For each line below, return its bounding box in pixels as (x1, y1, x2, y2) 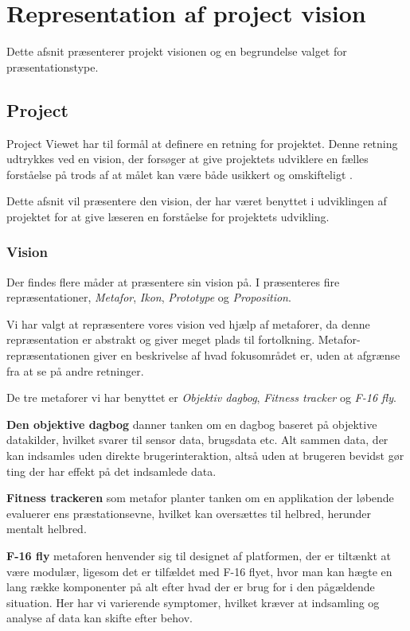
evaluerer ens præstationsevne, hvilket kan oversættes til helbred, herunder (6, 504, 371, 521)
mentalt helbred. (6, 520, 87, 537)
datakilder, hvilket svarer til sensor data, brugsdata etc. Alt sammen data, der (6, 431, 389, 448)
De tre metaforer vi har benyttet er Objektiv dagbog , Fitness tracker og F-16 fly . (6, 389, 397, 406)
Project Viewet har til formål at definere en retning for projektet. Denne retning (6, 134, 398, 151)
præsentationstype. (6, 58, 99, 75)
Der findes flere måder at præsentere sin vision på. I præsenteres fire (6, 273, 340, 290)
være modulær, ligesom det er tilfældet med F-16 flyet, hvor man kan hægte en (6, 563, 392, 579)
